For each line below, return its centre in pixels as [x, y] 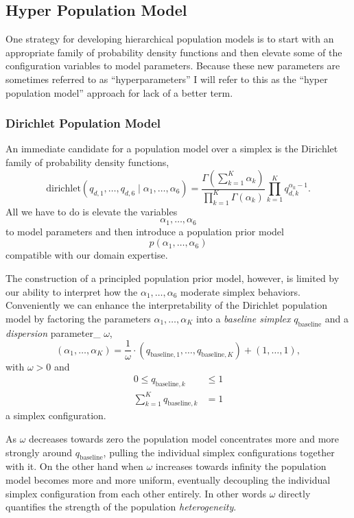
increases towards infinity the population [241, 466]
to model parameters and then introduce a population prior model [145, 231]
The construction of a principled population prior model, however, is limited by [173, 278]
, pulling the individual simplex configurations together [219, 452]
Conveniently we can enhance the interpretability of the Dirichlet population [166, 305]
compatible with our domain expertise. [87, 255]
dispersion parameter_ [53, 332]
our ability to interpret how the [72, 291]
